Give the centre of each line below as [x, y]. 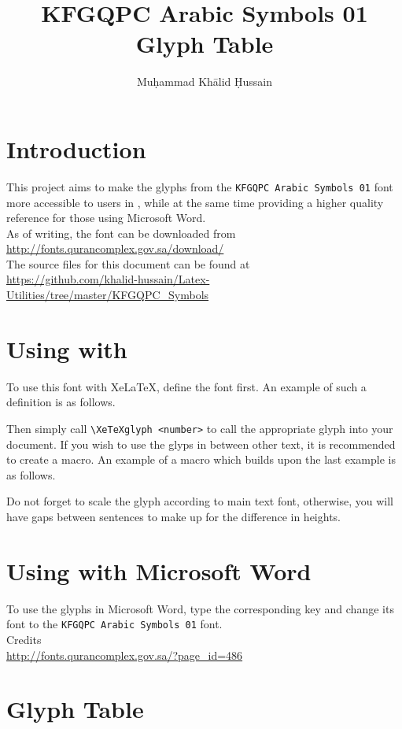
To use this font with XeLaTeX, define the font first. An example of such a [186, 386]
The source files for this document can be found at [128, 263]
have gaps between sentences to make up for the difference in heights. [173, 516]
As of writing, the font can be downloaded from [121, 233]
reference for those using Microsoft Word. [106, 218]
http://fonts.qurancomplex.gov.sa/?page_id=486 [125, 655]
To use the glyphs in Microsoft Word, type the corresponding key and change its [200, 608]
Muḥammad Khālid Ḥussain [205, 81]
